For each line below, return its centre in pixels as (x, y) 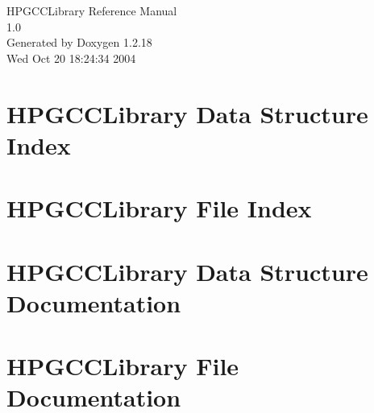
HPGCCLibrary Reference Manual (92, 10)
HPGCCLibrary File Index (159, 208)
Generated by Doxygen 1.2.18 (79, 42)
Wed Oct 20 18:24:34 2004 (71, 58)
